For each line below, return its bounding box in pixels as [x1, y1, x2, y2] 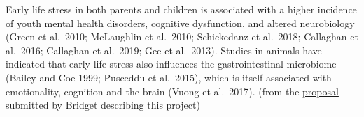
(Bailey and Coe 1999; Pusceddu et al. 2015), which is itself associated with [6, 70, 332, 84]
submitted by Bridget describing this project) [6, 97, 200, 112]
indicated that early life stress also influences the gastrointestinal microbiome [6, 56, 337, 71]
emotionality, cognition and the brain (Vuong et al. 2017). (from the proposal [6, 84, 339, 98]
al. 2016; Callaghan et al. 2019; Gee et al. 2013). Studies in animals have [6, 42, 322, 57]
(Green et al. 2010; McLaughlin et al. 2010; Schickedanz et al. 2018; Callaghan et [6, 29, 358, 44]
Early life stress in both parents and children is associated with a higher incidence [6, 2, 357, 16]
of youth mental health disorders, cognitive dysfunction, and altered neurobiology [6, 15, 355, 30]
